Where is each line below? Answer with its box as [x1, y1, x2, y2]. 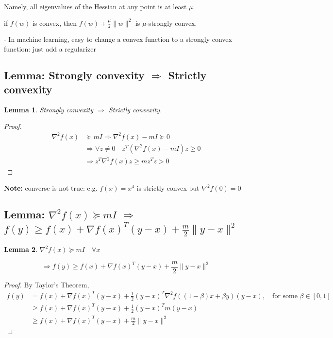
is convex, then [32, 18, 77, 28]
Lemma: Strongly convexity [4, 68, 145, 82]
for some [272, 292, 298, 300]
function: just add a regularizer [4, 44, 97, 54]
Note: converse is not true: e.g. [4, 183, 98, 193]
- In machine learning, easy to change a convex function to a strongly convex [4, 34, 232, 44]
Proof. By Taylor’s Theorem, [4, 279, 89, 289]
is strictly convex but [136, 183, 200, 193]
